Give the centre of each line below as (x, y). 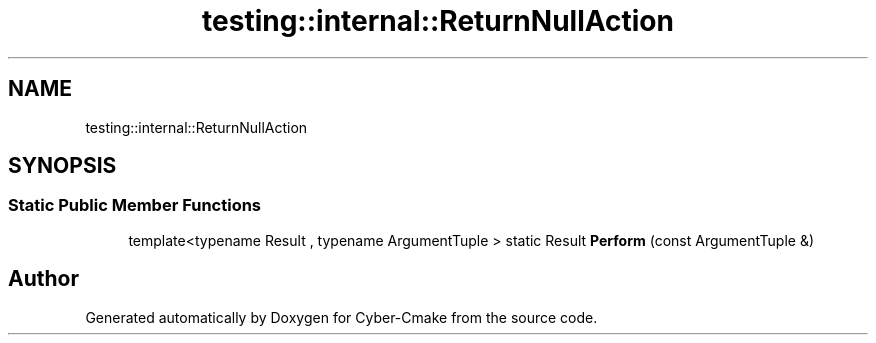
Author (43, 279)
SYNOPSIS (62, 166)
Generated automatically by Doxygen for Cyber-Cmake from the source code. (341, 317)
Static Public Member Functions (135, 205)
